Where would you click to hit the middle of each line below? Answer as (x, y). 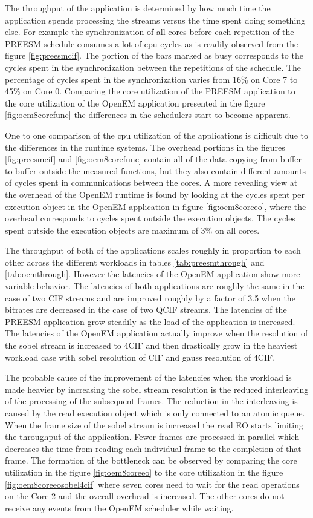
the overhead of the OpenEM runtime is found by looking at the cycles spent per (155, 194)
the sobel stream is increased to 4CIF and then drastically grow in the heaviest (151, 345)
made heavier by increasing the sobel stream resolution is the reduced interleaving (157, 389)
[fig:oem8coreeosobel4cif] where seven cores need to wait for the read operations (152, 484)
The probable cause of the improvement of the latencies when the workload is (148, 377)
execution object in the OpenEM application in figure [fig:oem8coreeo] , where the (156, 206)
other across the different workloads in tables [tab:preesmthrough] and (135, 262)
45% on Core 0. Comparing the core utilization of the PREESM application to (150, 91)
